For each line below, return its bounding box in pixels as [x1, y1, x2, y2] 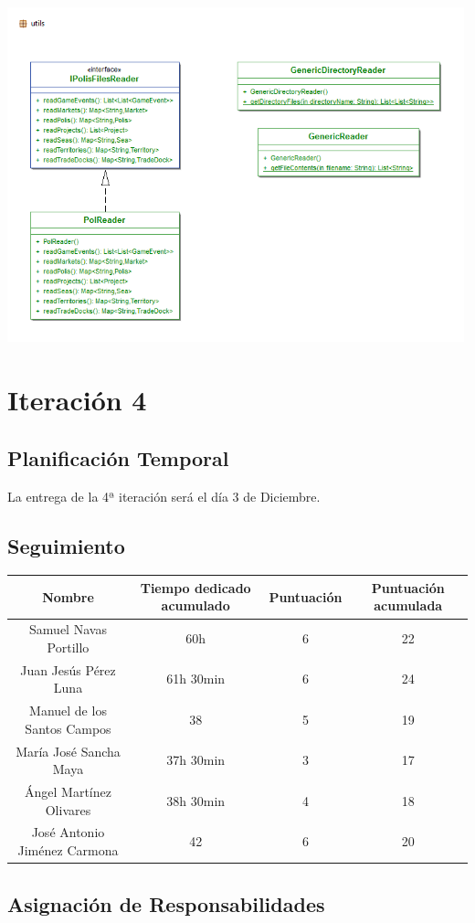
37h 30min [166, 750, 226, 769]
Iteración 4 [7, 381, 147, 419]
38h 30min [166, 790, 226, 810]
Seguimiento [7, 531, 125, 559]
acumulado [161, 596, 230, 615]
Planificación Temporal [7, 443, 229, 472]
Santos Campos [25, 718, 111, 737]
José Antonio [31, 822, 105, 842]
